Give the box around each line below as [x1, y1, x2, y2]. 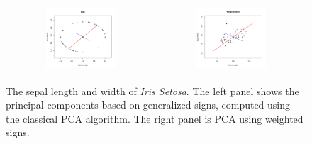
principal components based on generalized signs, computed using [6, 97, 291, 112]
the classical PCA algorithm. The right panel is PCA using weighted [6, 111, 303, 126]
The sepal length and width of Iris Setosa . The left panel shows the [6, 83, 299, 98]
